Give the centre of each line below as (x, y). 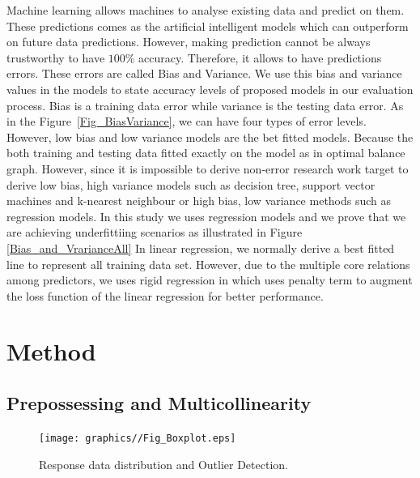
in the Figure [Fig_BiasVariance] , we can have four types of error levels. (187, 121)
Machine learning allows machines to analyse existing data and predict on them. (206, 10)
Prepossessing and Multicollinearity (159, 403)
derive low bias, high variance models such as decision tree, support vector (191, 184)
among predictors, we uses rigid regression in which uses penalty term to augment (210, 280)
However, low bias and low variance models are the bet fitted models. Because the (210, 137)
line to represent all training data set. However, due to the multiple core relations (208, 264)
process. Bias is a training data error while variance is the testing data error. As (205, 105)
